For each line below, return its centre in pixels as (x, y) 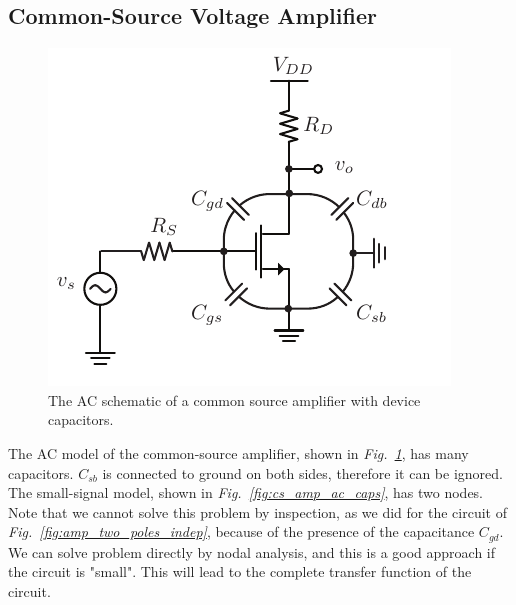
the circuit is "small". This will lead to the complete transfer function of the (240, 571)
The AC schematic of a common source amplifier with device (234, 399)
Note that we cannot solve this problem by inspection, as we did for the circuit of (257, 511)
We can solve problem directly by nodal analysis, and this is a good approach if (252, 551)
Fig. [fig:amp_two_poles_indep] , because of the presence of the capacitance (241, 531)
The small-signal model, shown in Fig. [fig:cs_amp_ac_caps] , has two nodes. (246, 492)
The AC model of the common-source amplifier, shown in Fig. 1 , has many (238, 452)
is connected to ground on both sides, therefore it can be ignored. (302, 472)
